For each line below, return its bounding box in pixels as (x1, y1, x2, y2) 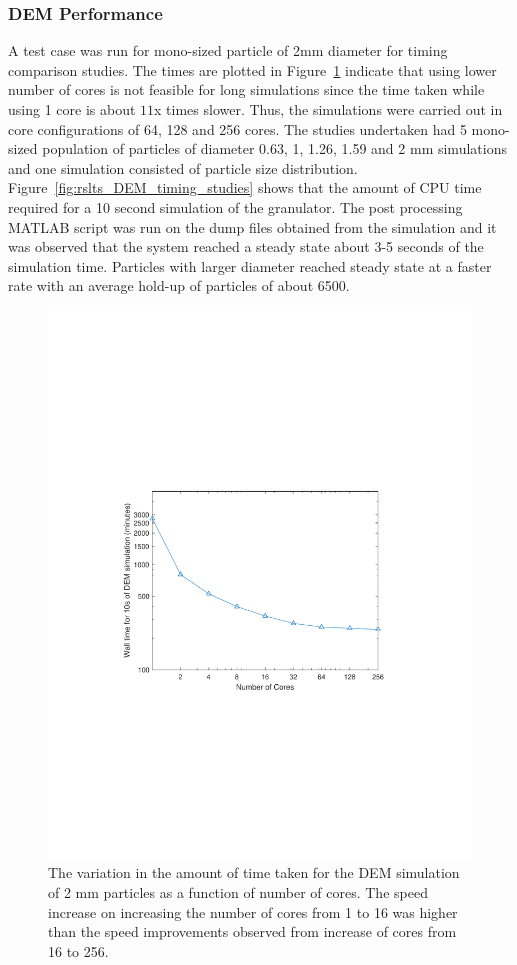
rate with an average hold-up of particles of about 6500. (8, 275, 350, 296)
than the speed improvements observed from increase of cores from (48, 921, 457, 942)
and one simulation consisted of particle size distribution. (8, 157, 358, 178)
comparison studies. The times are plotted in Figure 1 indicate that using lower (8, 59, 497, 80)
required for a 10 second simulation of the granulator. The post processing (8, 196, 463, 217)
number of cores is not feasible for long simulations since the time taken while (8, 79, 485, 100)
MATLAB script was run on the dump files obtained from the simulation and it (8, 216, 497, 237)
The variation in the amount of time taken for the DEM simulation (48, 862, 460, 883)
